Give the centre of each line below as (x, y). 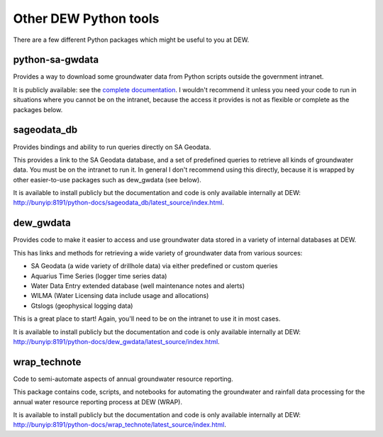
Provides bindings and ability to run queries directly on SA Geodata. (112, 147)
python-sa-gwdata (56, 60)
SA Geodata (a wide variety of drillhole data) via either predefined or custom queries (154, 266)
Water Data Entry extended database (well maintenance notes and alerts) (138, 286)
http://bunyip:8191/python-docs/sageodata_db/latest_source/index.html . (119, 203)
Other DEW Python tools (86, 18)
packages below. (38, 109)
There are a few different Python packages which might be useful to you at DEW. (131, 40)
